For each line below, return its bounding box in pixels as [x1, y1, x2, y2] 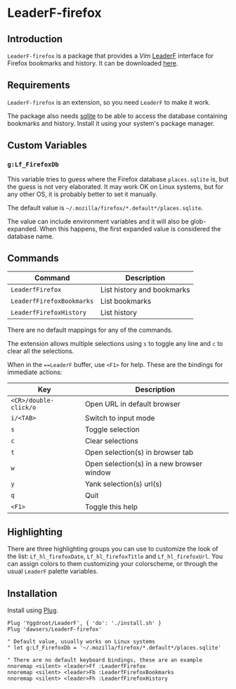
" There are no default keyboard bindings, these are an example [7, 656, 202, 664]
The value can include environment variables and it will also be [7, 217, 190, 226]
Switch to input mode [84, 413, 155, 423]
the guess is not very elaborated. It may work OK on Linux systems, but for [7, 182, 224, 191]
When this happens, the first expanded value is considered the [39, 224, 221, 233]
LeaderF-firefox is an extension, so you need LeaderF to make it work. [7, 98, 211, 106]
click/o [11, 404, 37, 412]
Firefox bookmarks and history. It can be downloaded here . [7, 59, 178, 67]
